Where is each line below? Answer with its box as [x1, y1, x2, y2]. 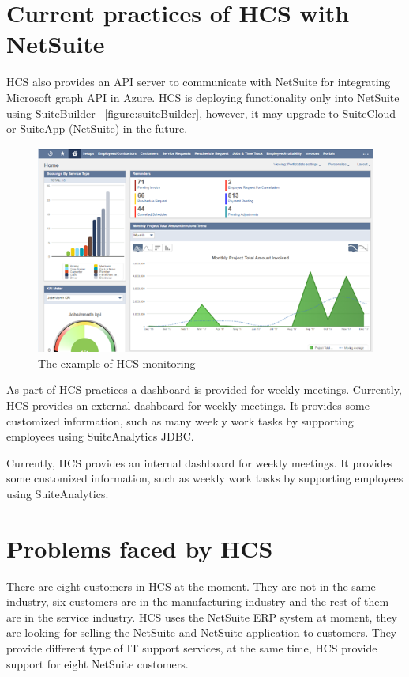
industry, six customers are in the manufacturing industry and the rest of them [6, 593, 389, 610]
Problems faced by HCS [6, 531, 273, 564]
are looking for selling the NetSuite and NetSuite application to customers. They [6, 624, 397, 641]
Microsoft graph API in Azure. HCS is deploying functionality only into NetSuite [6, 89, 400, 105]
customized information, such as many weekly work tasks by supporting [6, 412, 354, 429]
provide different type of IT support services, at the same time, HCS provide [6, 640, 377, 656]
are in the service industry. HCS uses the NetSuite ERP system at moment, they [6, 608, 398, 625]
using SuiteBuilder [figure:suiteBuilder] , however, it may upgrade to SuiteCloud [6, 104, 396, 121]
